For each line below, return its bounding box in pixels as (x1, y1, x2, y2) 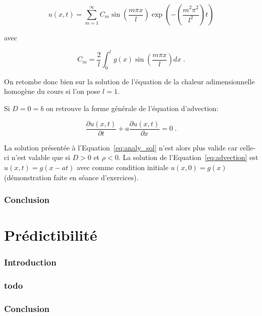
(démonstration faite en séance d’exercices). (4, 172, 139, 182)
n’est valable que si (11, 152, 70, 163)
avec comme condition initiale (76, 162, 169, 172)
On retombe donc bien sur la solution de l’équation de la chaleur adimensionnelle (4, 76, 255, 86)
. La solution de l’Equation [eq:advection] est (118, 152, 258, 163)
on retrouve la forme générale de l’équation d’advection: (45, 103, 219, 114)
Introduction (4, 256, 57, 269)
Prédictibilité (4, 225, 97, 245)
